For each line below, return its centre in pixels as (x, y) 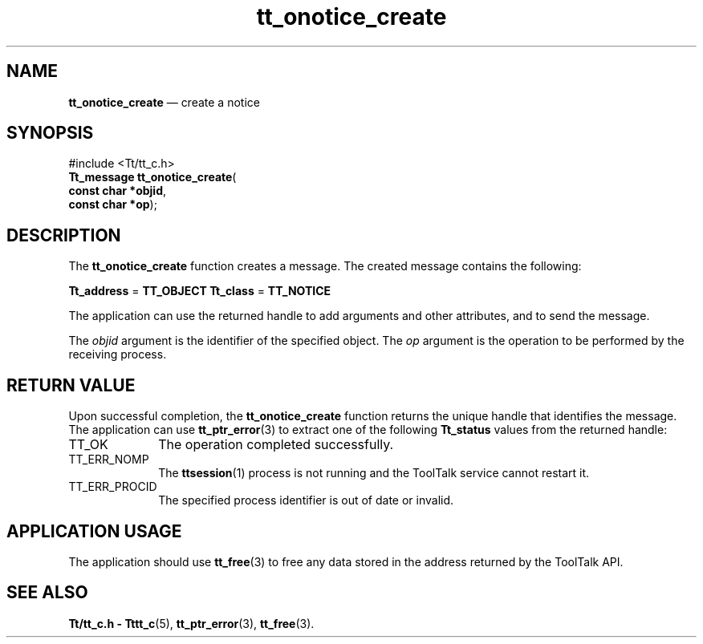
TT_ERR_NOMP (109, 460)
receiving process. (118, 354)
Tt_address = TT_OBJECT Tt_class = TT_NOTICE (200, 291)
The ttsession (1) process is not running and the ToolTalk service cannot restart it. (374, 473)
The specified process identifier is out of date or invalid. (306, 500)
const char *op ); (113, 205)
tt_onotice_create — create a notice (164, 102)
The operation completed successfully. (276, 445)
